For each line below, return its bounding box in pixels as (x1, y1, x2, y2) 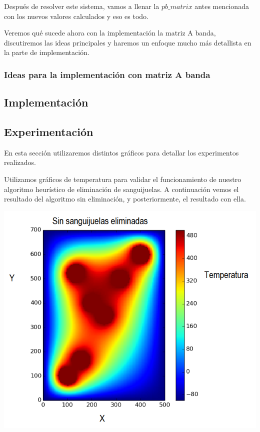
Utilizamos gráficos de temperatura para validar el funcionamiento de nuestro (4, 173, 241, 184)
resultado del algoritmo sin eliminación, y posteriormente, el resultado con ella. (4, 193, 246, 204)
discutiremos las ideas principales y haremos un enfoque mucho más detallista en (4, 37, 251, 47)
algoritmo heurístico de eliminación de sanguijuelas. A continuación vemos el (4, 183, 239, 194)
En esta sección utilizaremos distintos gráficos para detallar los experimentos (4, 147, 239, 157)
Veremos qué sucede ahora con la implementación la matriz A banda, (4, 27, 216, 38)
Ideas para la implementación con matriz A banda (4, 68, 210, 80)
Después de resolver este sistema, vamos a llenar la (4, 1, 159, 11)
